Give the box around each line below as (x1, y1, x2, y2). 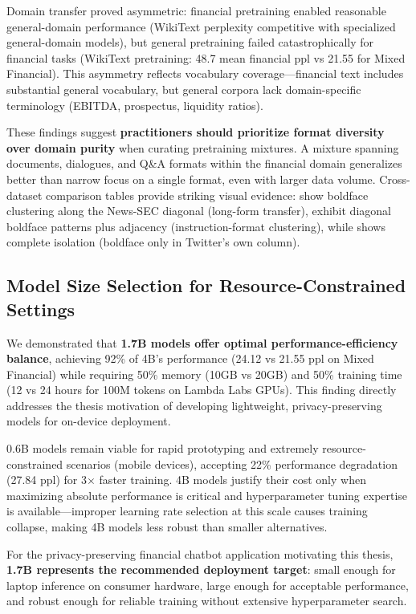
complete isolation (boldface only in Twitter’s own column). (6, 234, 300, 250)
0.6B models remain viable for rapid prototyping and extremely (6, 440, 319, 457)
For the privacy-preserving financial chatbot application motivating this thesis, (6, 545, 394, 562)
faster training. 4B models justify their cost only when (99, 471, 366, 488)
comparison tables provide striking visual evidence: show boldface (46, 186, 369, 203)
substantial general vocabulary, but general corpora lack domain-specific (6, 80, 361, 97)
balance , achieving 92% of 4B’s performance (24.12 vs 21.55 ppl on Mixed (6, 350, 374, 367)
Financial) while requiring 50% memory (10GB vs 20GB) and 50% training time (6, 365, 402, 382)
